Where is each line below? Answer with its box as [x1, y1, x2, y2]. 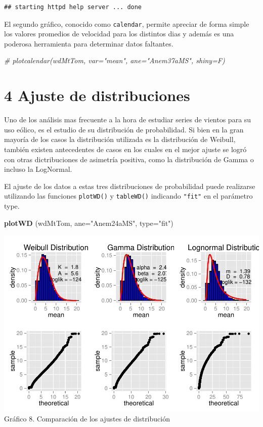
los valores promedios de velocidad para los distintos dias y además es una [4, 28, 234, 39]
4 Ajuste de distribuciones [4, 85, 190, 106]
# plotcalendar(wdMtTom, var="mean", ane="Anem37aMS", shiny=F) [4, 55, 225, 66]
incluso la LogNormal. [4, 164, 72, 174]
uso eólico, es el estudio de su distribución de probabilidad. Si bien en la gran [4, 124, 244, 134]
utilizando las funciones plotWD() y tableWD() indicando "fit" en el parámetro [4, 191, 253, 201]
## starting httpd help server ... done [4, 4, 142, 11]
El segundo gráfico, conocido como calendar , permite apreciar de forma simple [4, 18, 249, 29]
